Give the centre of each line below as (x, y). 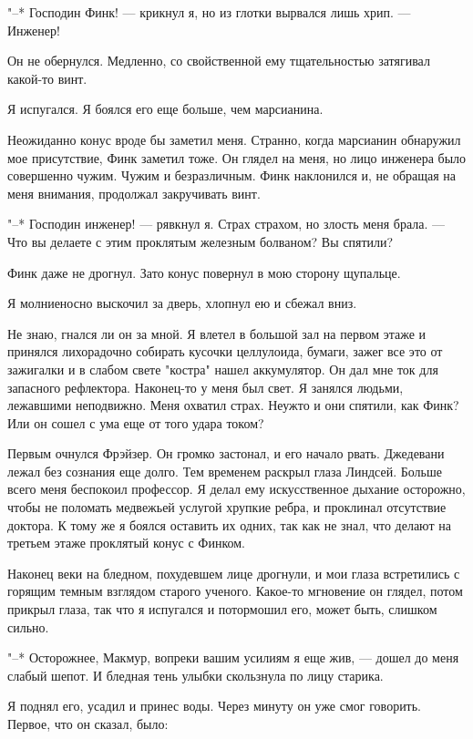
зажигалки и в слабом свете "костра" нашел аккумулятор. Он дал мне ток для (223, 369)
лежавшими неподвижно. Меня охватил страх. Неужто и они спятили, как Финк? (233, 405)
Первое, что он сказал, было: (88, 724)
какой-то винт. (47, 78)
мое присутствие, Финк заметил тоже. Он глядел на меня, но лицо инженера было (237, 157)
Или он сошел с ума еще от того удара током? (136, 422)
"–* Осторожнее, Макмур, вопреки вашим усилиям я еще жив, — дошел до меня (233, 657)
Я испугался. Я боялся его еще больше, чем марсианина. (165, 109)
